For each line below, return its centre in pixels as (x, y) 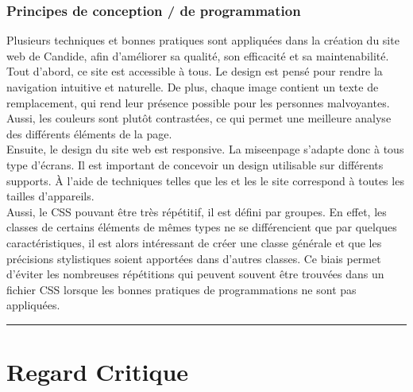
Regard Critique (98, 372)
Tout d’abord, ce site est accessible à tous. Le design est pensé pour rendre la (195, 71)
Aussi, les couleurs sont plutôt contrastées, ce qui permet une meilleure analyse (199, 118)
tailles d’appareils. (50, 196)
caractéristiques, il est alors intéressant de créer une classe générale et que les (194, 242)
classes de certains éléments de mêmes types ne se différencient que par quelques (202, 227)
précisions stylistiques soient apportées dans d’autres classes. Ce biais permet (194, 258)
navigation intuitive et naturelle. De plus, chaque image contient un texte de (193, 87)
